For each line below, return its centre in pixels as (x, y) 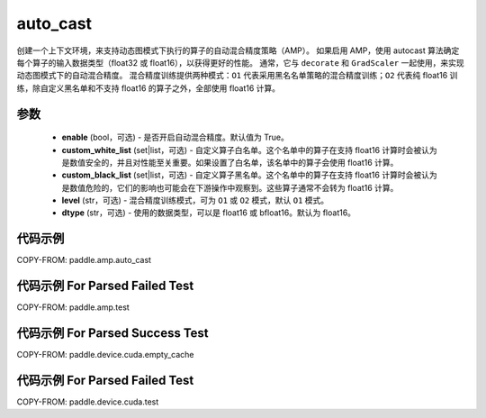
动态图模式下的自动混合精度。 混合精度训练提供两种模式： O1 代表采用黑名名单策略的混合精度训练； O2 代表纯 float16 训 (237, 76)
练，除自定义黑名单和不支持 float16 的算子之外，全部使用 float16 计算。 (148, 88)
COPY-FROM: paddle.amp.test (73, 307)
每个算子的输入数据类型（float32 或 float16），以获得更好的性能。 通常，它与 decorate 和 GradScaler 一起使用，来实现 (240, 62)
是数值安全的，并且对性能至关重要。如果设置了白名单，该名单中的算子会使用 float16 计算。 (230, 162)
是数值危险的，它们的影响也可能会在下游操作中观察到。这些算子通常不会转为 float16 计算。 (230, 187)
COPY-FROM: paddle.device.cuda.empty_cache (105, 355)
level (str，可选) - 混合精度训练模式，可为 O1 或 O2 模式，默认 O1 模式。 (195, 200)
